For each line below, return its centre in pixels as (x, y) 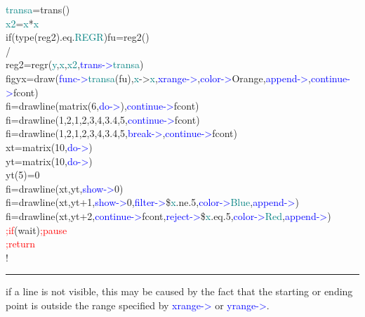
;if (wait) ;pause (36, 229)
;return (21, 244)
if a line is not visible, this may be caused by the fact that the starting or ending (179, 291)
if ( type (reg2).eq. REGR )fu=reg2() (78, 37)
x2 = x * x (22, 23)
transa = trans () (38, 9)
